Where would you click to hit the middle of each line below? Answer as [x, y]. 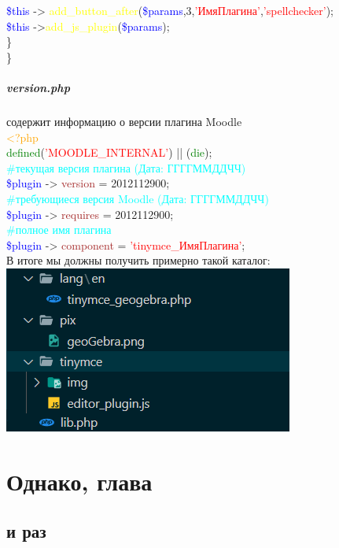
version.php [38, 87]
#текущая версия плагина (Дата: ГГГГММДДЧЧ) [126, 167]
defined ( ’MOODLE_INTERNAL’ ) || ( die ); [109, 152]
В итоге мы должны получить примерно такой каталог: [138, 260]
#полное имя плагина [59, 230]
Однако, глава [79, 481]
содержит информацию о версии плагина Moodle [124, 121]
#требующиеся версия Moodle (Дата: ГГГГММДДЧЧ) [138, 198]
